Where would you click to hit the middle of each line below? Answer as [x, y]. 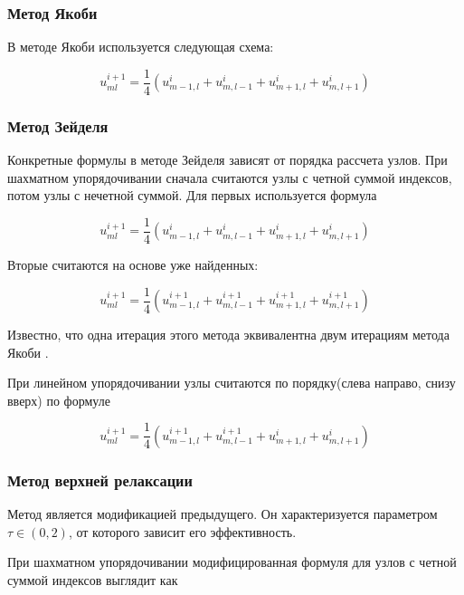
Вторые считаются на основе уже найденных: [133, 264]
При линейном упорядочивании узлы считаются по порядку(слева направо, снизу [232, 383]
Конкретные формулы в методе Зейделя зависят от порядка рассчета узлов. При [227, 160]
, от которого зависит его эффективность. [182, 531]
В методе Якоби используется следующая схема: [141, 47]
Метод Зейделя [58, 125]
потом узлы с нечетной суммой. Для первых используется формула [192, 195]
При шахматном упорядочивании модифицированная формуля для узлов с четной [232, 562]
